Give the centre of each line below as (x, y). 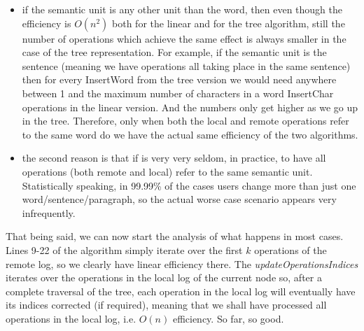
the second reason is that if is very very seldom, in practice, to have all (174, 158)
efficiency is (47, 23)
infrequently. (49, 212)
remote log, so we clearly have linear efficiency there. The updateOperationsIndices (182, 263)
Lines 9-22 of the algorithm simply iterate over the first (124, 249)
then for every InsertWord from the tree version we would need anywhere (179, 79)
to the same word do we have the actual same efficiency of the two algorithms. (190, 134)
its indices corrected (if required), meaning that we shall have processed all (166, 305)
